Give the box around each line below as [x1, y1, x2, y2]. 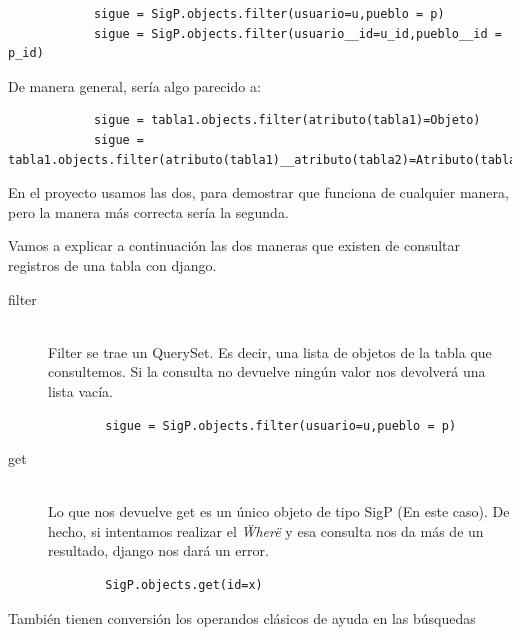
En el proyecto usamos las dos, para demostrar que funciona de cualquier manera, [8, 182, 509, 203]
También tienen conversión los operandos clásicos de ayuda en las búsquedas [8, 607, 476, 628]
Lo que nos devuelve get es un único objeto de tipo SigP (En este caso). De [48, 501, 510, 522]
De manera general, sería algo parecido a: [8, 75, 261, 96]
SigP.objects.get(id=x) [105, 578, 263, 593]
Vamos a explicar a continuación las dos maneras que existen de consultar [8, 235, 461, 256]
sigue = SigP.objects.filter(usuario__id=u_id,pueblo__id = [93, 26, 502, 41]
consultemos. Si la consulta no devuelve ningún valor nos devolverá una [48, 361, 486, 382]
